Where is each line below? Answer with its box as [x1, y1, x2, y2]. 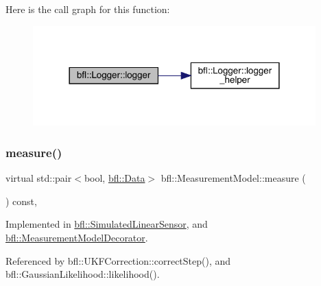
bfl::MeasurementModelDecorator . [5, 230, 148, 245]
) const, [5, 193, 37, 208]
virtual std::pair [5, 171, 72, 185]
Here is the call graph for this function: [5, 2, 170, 16]
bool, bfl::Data [84, 171, 145, 185]
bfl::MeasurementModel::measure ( [160, 171, 306, 185]
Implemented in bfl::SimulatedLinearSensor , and [5, 217, 208, 231]
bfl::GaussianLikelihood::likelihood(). [5, 267, 160, 281]
